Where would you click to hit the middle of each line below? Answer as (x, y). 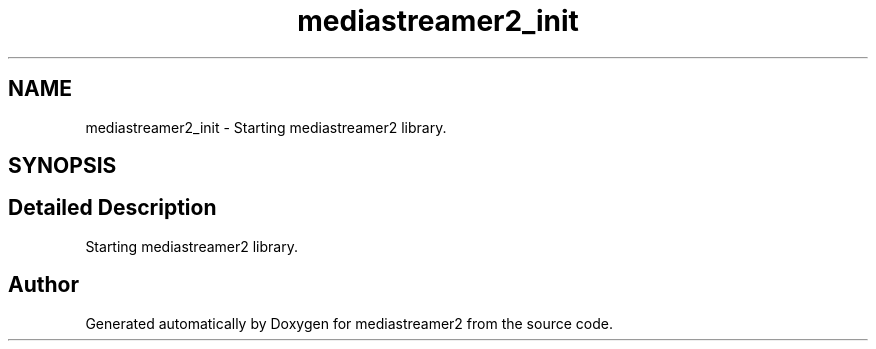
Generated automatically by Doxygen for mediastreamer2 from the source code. (349, 323)
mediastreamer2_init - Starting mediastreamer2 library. (266, 127)
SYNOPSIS (62, 166)
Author (43, 285)
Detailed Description (112, 208)
